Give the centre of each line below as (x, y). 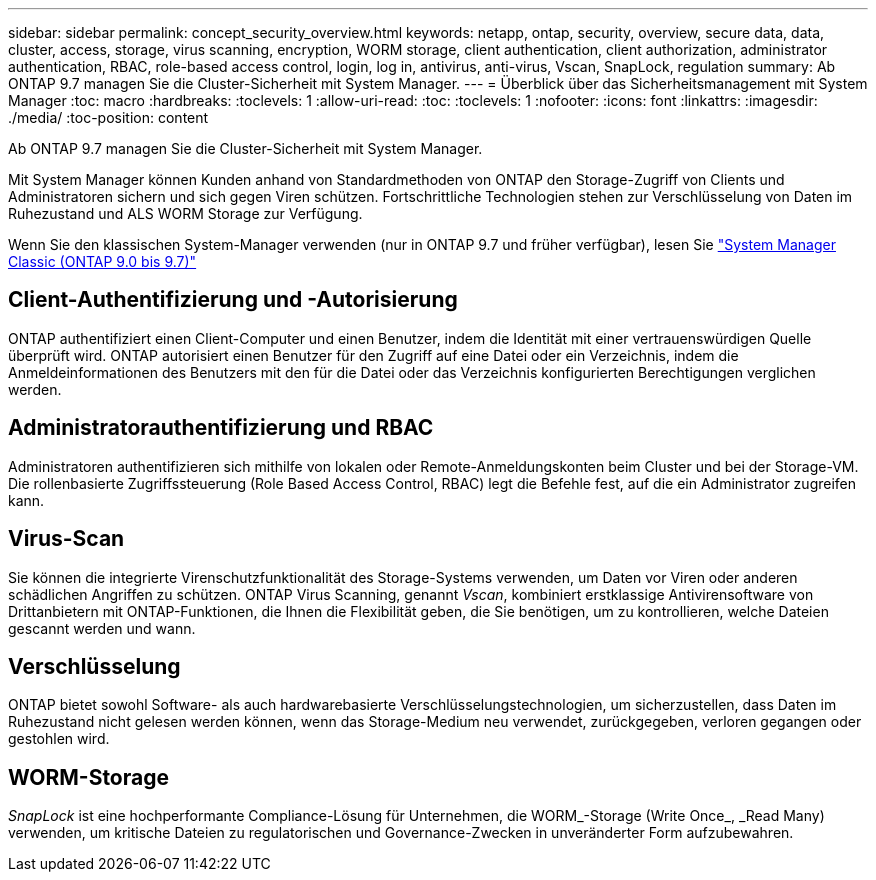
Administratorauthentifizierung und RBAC (221, 428)
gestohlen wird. (59, 739)
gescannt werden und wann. (102, 628)
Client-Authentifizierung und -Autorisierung (233, 300)
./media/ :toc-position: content (108, 117)
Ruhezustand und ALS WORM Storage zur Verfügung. (185, 213)
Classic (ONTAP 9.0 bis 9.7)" (102, 261)
